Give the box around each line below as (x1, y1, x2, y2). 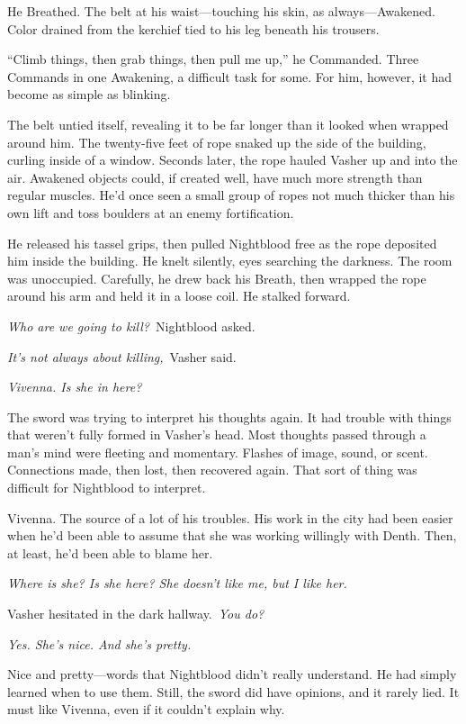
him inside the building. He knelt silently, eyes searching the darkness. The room (7, 251, 453, 270)
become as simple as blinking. (7, 85, 171, 104)
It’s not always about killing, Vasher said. (7, 347, 237, 366)
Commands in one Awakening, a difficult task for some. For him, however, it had (7, 67, 453, 86)
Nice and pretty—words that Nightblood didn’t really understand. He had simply (7, 665, 457, 683)
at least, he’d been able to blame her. (7, 543, 213, 562)
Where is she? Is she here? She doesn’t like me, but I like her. (7, 574, 347, 593)
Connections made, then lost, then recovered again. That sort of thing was (7, 460, 417, 479)
